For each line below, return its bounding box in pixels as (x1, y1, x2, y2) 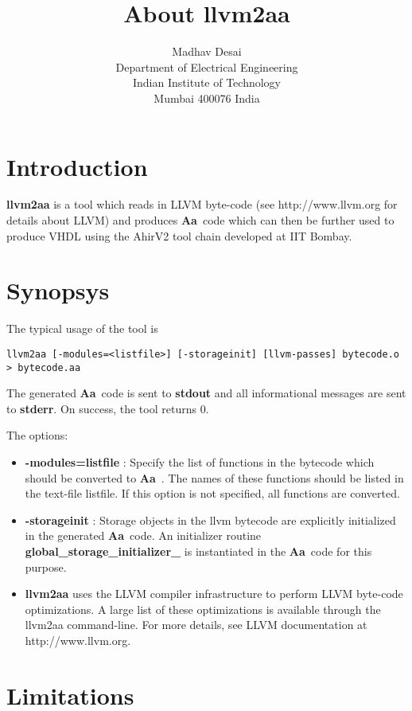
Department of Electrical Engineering (115, 58, 298, 75)
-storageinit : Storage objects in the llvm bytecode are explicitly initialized (25, 511, 396, 528)
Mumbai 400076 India (154, 89, 260, 106)
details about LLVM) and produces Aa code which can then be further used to (6, 212, 395, 229)
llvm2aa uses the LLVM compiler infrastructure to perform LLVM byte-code (25, 585, 403, 602)
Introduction (6, 150, 148, 182)
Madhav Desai (172, 43, 242, 60)
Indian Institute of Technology (133, 74, 281, 91)
